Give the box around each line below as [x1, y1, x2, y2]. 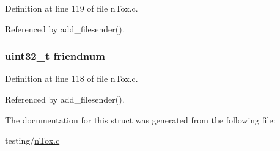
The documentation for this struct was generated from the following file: [5, 113, 276, 126]
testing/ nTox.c [5, 134, 60, 147]
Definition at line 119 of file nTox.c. [5, 2, 138, 14]
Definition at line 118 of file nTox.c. [5, 72, 138, 85]
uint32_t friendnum [5, 48, 105, 64]
